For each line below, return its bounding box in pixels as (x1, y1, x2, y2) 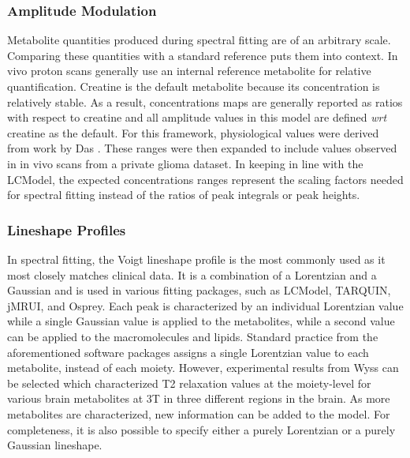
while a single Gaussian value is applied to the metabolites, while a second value (7, 313, 395, 329)
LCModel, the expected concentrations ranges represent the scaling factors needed (7, 171, 404, 187)
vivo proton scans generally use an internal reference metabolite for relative (7, 62, 371, 79)
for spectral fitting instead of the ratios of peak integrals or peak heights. (7, 186, 360, 203)
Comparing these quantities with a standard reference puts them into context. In (7, 47, 398, 63)
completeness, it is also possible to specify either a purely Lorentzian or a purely (7, 421, 396, 437)
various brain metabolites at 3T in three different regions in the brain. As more (7, 390, 390, 407)
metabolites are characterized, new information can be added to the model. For (7, 405, 390, 422)
